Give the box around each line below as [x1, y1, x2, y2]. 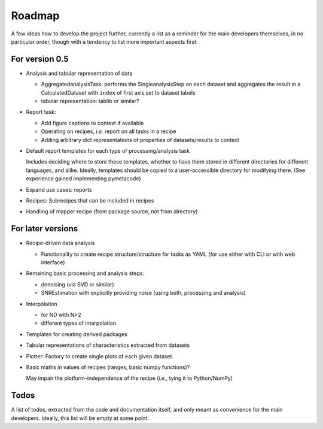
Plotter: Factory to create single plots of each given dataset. [26, 352, 173, 359]
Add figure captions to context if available [41, 119, 144, 126]
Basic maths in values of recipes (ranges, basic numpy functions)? [26, 363, 190, 371]
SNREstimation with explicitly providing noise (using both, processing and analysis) [41, 289, 246, 297]
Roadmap [11, 9, 60, 22]
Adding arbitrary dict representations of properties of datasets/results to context [41, 136, 239, 143]
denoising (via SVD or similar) [41, 280, 114, 288]
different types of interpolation [41, 319, 117, 327]
